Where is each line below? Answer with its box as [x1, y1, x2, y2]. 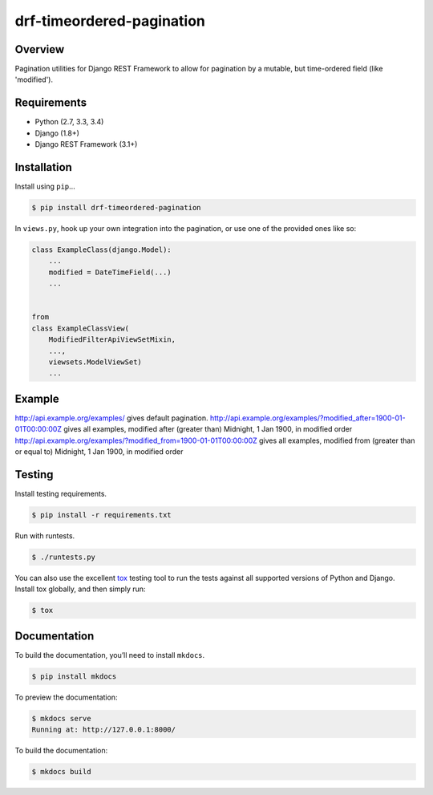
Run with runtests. [14, 530, 75, 541]
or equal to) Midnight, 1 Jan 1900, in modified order [14, 446, 184, 456]
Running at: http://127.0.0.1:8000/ [31, 725, 176, 734]
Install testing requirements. [14, 489, 107, 498]
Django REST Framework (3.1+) [34, 140, 138, 149]
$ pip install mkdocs [31, 671, 117, 681]
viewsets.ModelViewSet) [48, 357, 142, 367]
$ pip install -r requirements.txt [31, 510, 172, 519]
